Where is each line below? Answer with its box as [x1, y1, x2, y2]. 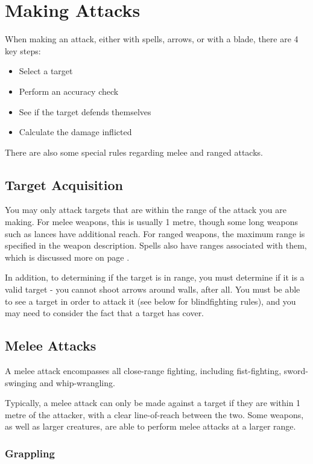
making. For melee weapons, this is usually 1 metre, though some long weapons [5, 215, 299, 228]
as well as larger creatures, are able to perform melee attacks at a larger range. [5, 420, 296, 433]
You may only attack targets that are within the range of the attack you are [5, 203, 286, 216]
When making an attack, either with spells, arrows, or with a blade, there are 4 [5, 33, 299, 45]
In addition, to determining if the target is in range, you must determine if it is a [5, 271, 305, 284]
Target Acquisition [5, 175, 124, 194]
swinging [5, 376, 37, 389]
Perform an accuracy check [19, 84, 119, 97]
